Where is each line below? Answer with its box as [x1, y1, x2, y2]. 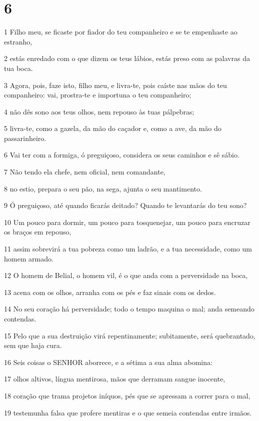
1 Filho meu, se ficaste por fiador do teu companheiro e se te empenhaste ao [4, 26, 237, 37]
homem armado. [4, 253, 53, 263]
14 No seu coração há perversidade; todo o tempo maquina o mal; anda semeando [4, 303, 254, 314]
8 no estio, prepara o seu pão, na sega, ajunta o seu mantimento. [4, 183, 202, 193]
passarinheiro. [4, 132, 46, 143]
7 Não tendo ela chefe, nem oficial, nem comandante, [4, 166, 165, 177]
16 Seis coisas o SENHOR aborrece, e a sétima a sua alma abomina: [4, 356, 212, 367]
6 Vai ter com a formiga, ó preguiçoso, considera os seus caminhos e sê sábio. [4, 149, 239, 160]
